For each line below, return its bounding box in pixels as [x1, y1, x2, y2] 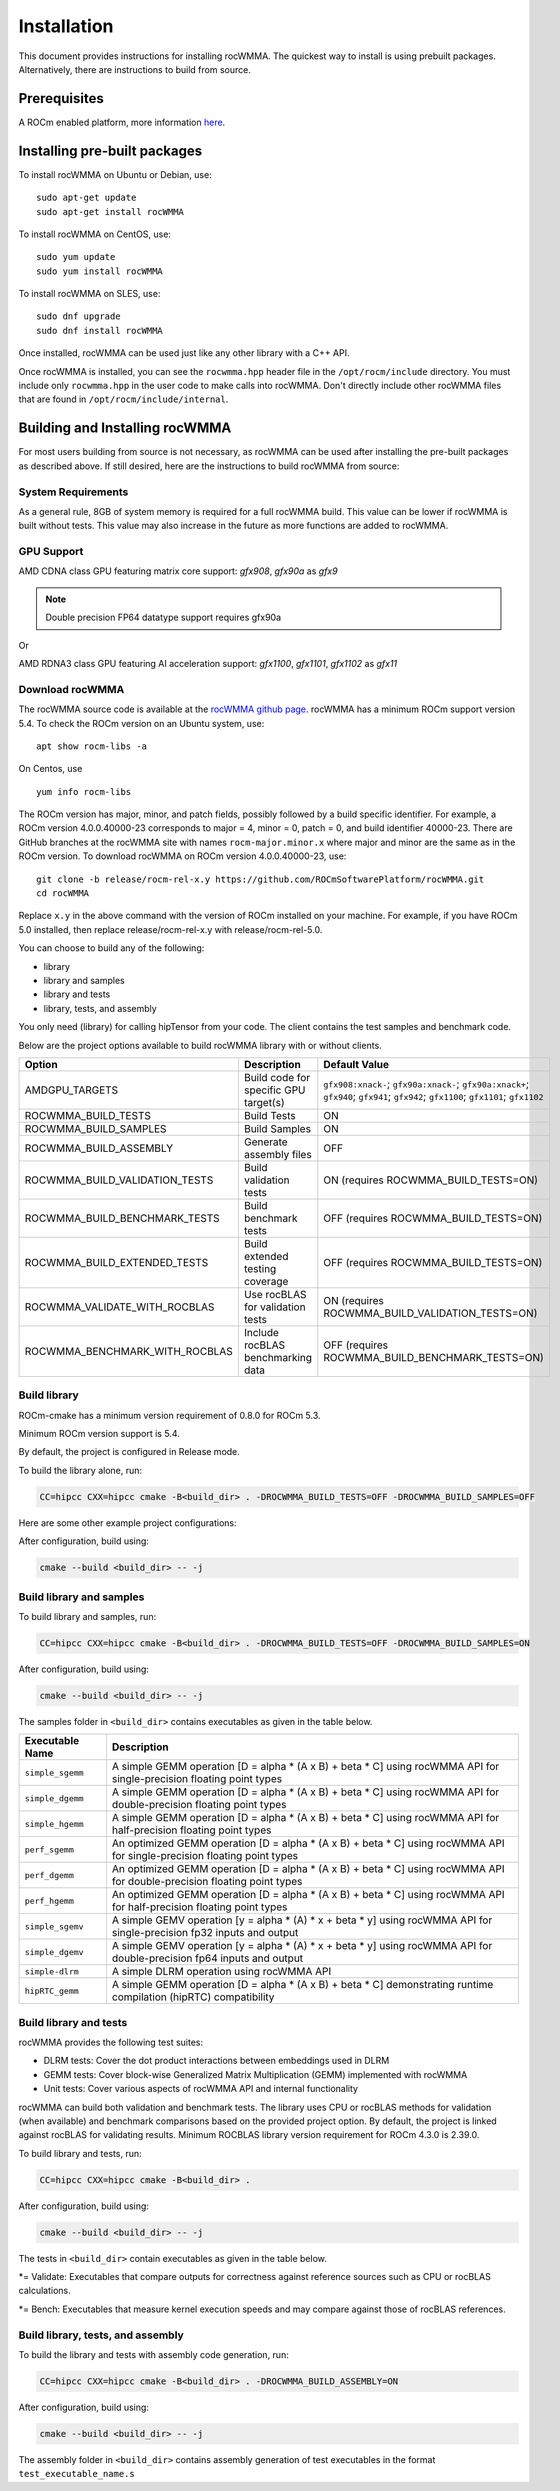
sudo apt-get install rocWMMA [36, 206, 185, 217]
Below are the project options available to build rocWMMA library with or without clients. [18, 1039, 382, 1051]
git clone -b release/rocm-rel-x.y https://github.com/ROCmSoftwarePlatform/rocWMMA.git [36, 873, 485, 885]
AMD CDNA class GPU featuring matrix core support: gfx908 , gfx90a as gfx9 [18, 565, 339, 577]
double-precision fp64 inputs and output [111, 1951, 304, 1965]
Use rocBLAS [243, 1287, 307, 1301]
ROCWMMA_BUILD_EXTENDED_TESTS [24, 1255, 209, 1269]
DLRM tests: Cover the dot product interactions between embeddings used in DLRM [43, 2055, 390, 2067]
